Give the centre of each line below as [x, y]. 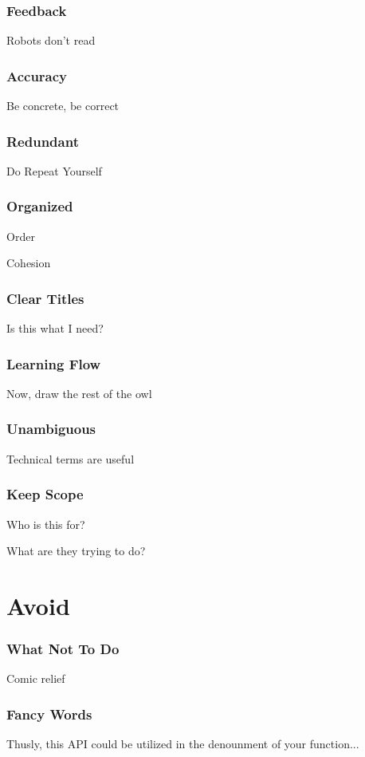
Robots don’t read [51, 40]
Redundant [43, 141]
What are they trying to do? [76, 551]
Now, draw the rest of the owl [79, 393]
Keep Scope [45, 494]
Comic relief [36, 678]
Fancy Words [49, 714]
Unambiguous [51, 429]
